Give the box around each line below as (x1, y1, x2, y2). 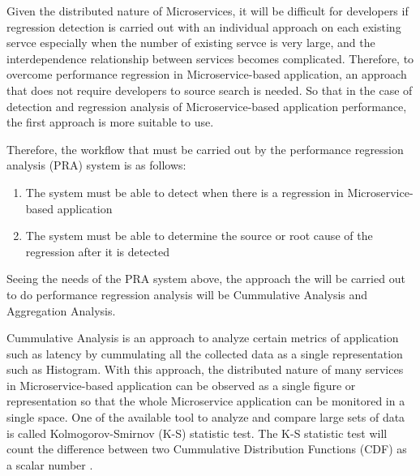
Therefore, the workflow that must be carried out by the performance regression (6, 140, 404, 157)
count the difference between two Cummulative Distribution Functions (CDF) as (6, 440, 407, 457)
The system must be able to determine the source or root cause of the (25, 227, 373, 244)
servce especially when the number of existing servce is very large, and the (6, 34, 375, 51)
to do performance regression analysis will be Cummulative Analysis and (6, 285, 368, 302)
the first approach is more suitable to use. (6, 114, 214, 131)
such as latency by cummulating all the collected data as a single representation (6, 345, 403, 362)
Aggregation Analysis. (6, 302, 116, 319)
